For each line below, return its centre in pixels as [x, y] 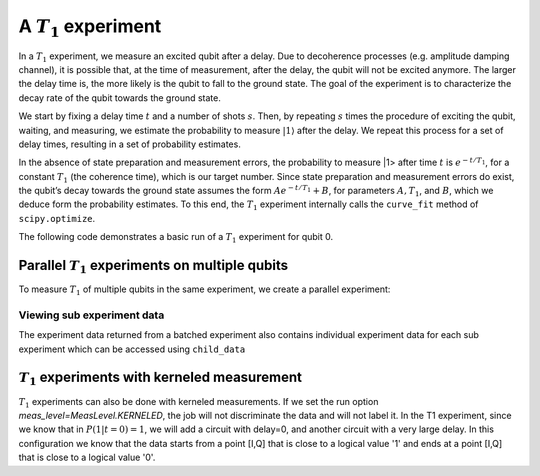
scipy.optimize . [57, 218]
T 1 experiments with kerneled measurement [160, 379]
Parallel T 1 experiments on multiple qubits [153, 267]
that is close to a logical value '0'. [87, 457]
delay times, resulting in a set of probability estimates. [130, 144]
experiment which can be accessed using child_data [132, 349]
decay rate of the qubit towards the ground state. [120, 97]
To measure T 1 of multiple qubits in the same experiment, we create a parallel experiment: [204, 290]
